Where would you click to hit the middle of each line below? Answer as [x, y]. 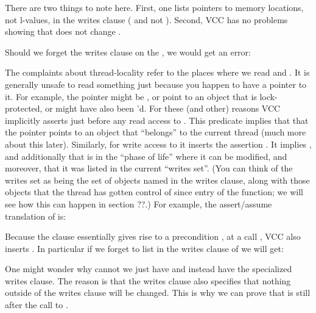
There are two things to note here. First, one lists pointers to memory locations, [154, 7]
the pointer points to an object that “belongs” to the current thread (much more [156, 132]
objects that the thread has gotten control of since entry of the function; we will [154, 192]
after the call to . [37, 305]
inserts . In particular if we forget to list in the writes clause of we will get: [144, 248]
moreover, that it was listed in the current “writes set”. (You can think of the [149, 168]
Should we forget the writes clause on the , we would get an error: [128, 52]
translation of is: [36, 216]
